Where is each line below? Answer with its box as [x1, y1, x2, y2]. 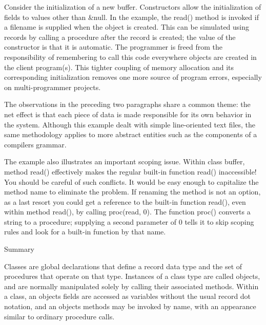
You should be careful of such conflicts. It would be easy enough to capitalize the [4, 176, 259, 187]
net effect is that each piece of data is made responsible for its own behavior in [4, 109, 252, 119]
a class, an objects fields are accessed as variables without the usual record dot [4, 291, 251, 301]
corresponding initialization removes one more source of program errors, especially [4, 72, 262, 82]
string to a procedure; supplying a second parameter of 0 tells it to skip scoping [4, 216, 254, 227]
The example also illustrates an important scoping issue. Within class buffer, [4, 156, 245, 167]
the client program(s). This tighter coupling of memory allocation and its [4, 61, 234, 72]
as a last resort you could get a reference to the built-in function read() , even [4, 196, 246, 207]
